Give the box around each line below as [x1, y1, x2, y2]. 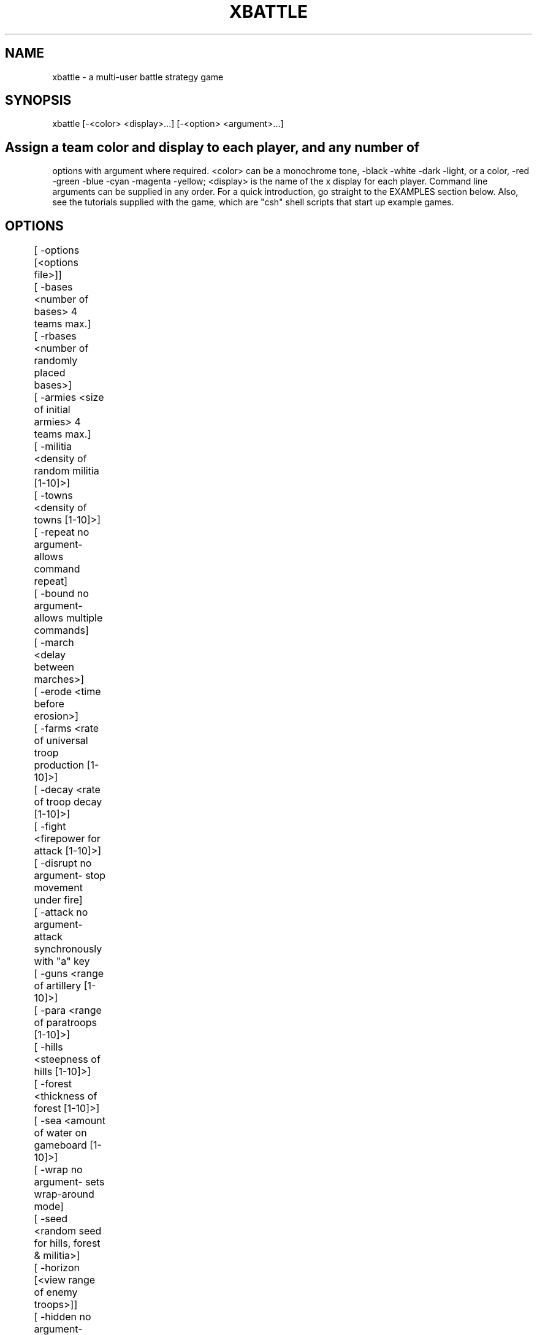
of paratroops [34, 1016, 97, 1029]
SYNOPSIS [5, 93, 72, 108]
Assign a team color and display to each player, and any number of [5, 139, 420, 155]
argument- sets [34, 1176, 105, 1189]
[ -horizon [34, 1261, 80, 1274]
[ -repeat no [34, 526, 89, 539]
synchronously [34, 943, 102, 956]
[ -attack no [34, 906, 88, 919]
